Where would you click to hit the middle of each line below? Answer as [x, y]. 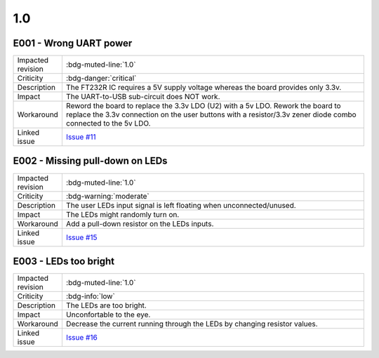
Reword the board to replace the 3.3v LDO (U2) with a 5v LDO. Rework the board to [203, 106]
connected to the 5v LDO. [108, 124]
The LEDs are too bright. [106, 305]
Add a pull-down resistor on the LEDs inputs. [140, 223]
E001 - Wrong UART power [73, 43]
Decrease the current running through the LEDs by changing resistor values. [192, 324]
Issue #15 [81, 237]
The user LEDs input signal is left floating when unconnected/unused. [181, 205]
